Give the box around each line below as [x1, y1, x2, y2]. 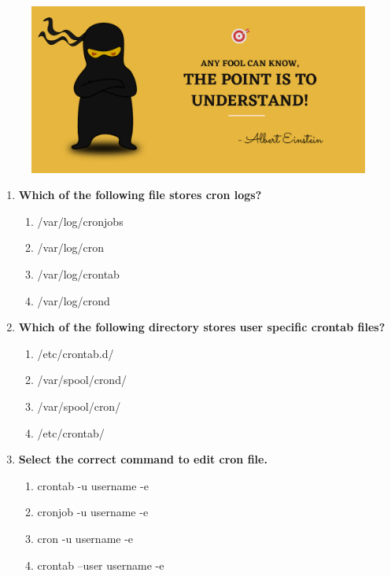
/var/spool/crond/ [37, 371, 127, 388]
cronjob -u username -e [37, 504, 149, 520]
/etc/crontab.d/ [37, 345, 114, 361]
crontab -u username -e [37, 477, 149, 493]
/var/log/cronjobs [37, 212, 124, 229]
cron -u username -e [37, 530, 134, 546]
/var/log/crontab [37, 265, 120, 282]
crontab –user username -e [37, 556, 164, 573]
